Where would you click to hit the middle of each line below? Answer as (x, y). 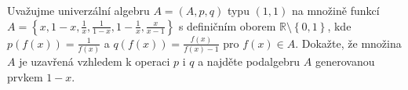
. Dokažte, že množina (348, 43)
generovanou (345, 61)
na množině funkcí (335, 10)
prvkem (25, 76)
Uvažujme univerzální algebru (78, 10)
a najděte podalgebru (249, 61)
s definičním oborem (227, 25)
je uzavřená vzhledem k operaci (95, 61)
